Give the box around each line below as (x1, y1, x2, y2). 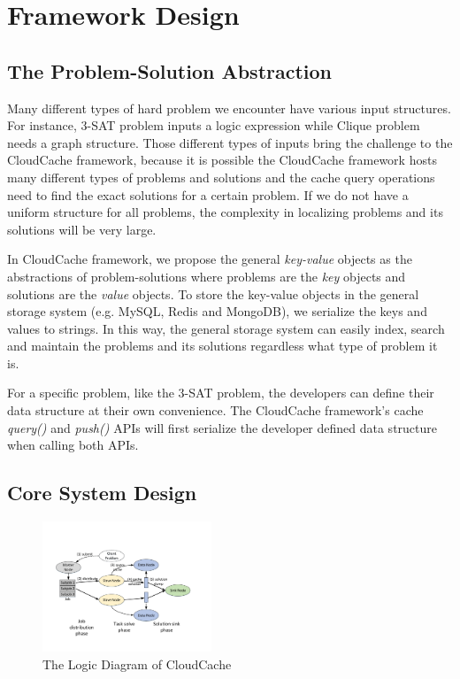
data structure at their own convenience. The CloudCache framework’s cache (7, 401, 424, 420)
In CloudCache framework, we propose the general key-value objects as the (7, 250, 412, 268)
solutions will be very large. (7, 220, 157, 238)
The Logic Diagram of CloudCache (42, 655, 232, 674)
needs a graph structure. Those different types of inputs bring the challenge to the (7, 133, 453, 151)
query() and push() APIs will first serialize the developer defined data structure (7, 418, 438, 436)
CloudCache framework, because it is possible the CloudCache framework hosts (7, 150, 437, 169)
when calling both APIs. (7, 436, 139, 454)
